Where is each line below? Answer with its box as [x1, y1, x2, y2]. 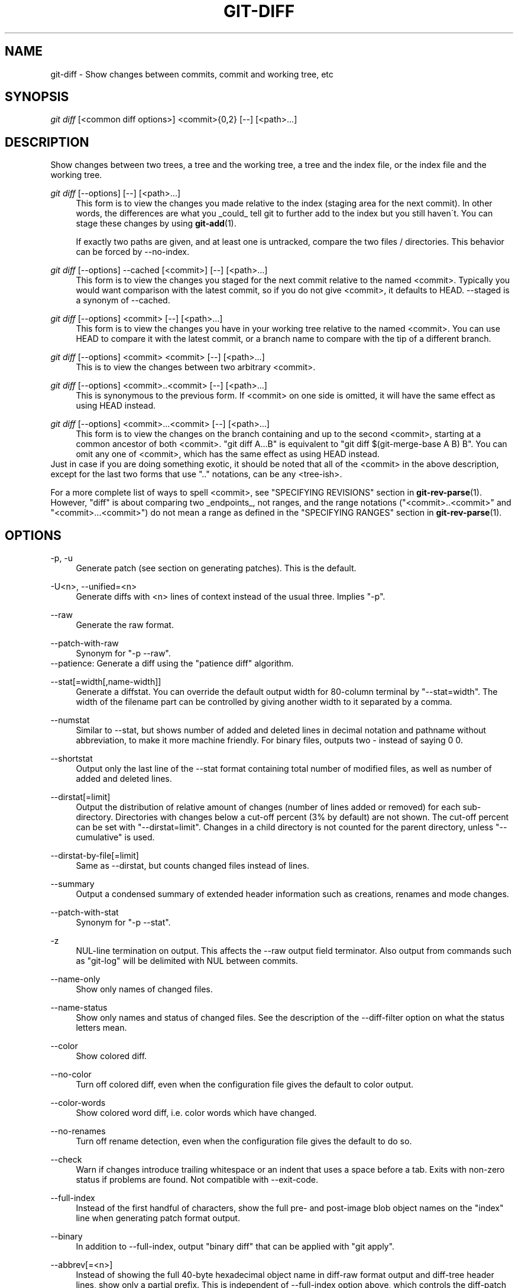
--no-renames [50, 1126, 106, 1137]
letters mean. [76, 1022, 127, 1033]
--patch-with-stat [50, 907, 119, 918]
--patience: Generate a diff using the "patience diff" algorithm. [50, 658, 294, 669]
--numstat [50, 715, 90, 726]
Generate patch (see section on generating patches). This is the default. [76, 563, 357, 574]
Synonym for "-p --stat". [76, 917, 171, 928]
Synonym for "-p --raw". [76, 648, 171, 659]
